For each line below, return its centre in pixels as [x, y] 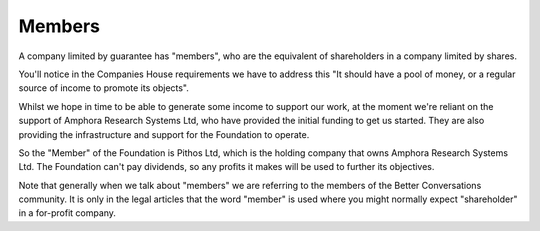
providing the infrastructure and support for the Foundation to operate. [164, 134]
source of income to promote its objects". [104, 88]
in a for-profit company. [67, 213]
